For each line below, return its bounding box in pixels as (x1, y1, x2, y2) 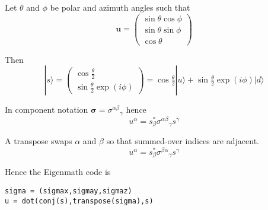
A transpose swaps (5, 135, 72, 147)
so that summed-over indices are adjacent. (106, 135, 259, 147)
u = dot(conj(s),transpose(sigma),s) (5, 196, 154, 205)
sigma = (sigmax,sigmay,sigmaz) (5, 187, 132, 196)
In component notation (5, 103, 88, 116)
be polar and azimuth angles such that (50, 1, 190, 13)
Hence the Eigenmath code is (5, 166, 111, 178)
